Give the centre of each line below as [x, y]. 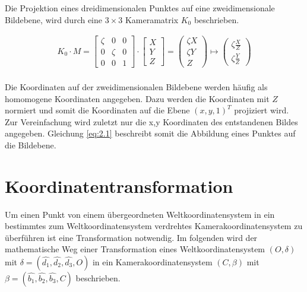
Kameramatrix [152, 19]
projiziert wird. [262, 110]
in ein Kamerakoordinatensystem [152, 262]
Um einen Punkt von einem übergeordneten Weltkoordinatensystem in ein [140, 214]
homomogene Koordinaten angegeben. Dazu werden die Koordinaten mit [137, 98]
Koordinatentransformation [119, 185]
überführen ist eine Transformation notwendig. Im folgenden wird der [131, 237]
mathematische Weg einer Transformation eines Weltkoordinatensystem [135, 249]
